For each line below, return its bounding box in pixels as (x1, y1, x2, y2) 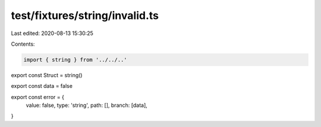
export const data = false (11, 82, 73, 90)
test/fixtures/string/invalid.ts (11, 9, 159, 22)
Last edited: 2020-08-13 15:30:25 (11, 30, 93, 37)
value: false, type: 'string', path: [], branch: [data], (26, 101, 148, 109)
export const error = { (11, 93, 65, 100)
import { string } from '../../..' (23, 56, 127, 63)
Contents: (11, 40, 35, 47)
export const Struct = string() (11, 71, 83, 78)
